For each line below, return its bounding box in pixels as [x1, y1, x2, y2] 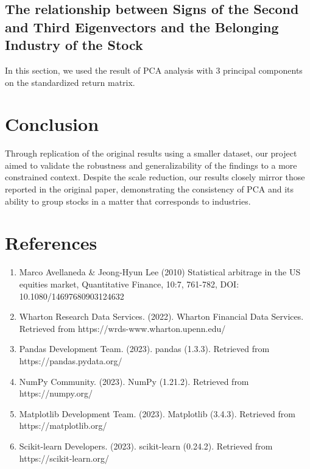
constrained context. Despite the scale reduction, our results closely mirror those [5, 171, 305, 183]
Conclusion [5, 111, 99, 136]
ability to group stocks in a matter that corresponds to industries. [5, 194, 251, 207]
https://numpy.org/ [19, 387, 93, 400]
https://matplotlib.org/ [19, 419, 107, 432]
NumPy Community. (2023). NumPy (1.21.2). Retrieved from [19, 375, 249, 387]
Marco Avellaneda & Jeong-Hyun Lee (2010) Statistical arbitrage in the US [19, 266, 301, 278]
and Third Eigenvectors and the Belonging [5, 17, 279, 36]
